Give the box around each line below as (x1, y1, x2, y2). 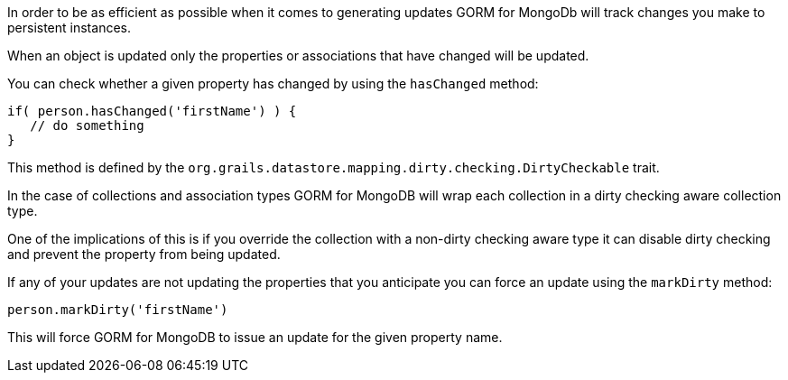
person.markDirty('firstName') (7, 302, 228, 317)
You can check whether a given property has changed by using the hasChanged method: (7, 76, 539, 91)
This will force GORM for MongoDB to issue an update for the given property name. (7, 329, 503, 345)
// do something (30, 118, 144, 133)
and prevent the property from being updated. (7, 246, 281, 262)
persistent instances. (7, 20, 131, 35)
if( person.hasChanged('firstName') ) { (7, 104, 297, 118)
